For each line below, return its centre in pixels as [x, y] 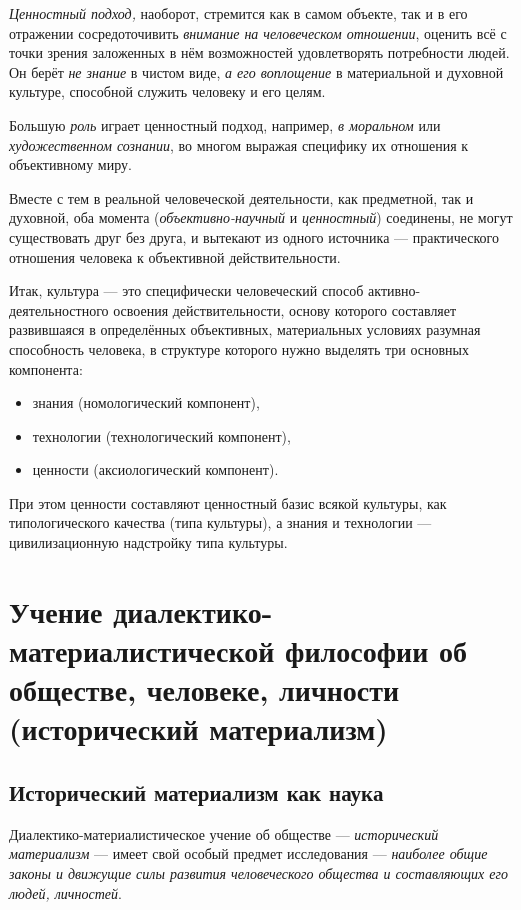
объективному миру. [70, 164]
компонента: [46, 368]
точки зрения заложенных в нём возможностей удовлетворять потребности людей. [259, 52]
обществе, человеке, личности [204, 689]
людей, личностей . [65, 892]
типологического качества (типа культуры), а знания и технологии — [220, 522]
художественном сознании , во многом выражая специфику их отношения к [239, 144]
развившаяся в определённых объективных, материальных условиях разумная [245, 329]
